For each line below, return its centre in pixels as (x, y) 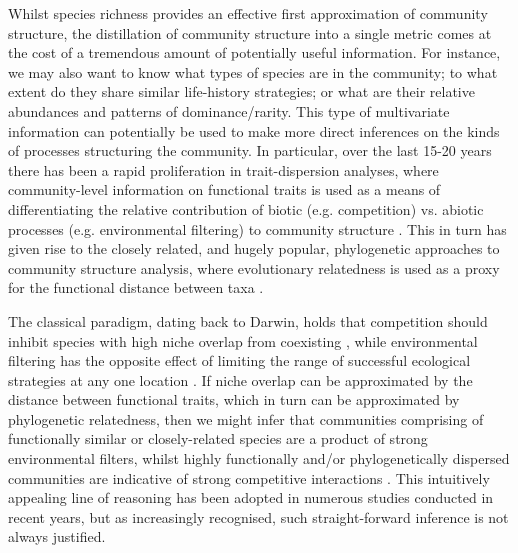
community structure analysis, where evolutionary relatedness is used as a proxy (254, 267)
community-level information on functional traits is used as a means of (224, 189)
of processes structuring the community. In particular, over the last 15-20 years (250, 150)
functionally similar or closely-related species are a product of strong (218, 438)
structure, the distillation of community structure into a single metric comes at (250, 32)
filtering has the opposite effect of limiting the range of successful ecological (239, 360)
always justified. (57, 536)
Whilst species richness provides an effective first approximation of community (248, 13)
